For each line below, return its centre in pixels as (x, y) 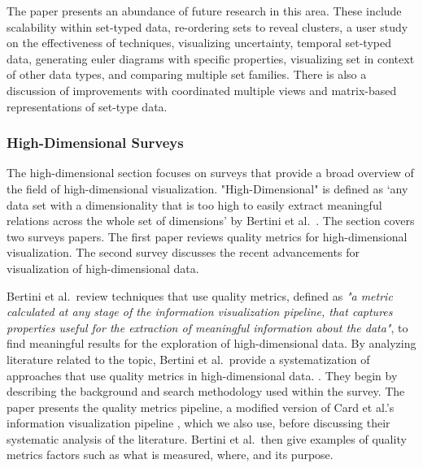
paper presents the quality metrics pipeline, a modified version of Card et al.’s (201, 407)
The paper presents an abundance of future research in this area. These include (204, 11)
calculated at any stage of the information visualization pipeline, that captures (200, 312)
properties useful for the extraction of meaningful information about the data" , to (207, 327)
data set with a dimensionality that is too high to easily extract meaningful (194, 204)
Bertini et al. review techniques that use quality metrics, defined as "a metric (200, 295)
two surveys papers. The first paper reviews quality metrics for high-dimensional (207, 236)
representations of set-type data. (87, 106)
